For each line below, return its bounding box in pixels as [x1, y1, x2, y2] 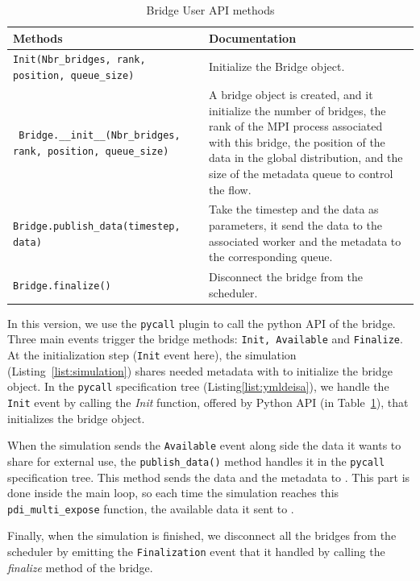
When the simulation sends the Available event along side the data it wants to [7, 437, 401, 454]
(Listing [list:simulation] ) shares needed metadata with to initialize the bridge [7, 362, 393, 379]
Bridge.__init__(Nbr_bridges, [19, 129, 181, 141]
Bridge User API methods [146, 2, 275, 18]
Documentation [209, 29, 297, 46]
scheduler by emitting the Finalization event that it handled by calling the [7, 542, 385, 559]
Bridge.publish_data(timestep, [13, 220, 181, 232]
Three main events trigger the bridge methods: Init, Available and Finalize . [7, 330, 403, 347]
